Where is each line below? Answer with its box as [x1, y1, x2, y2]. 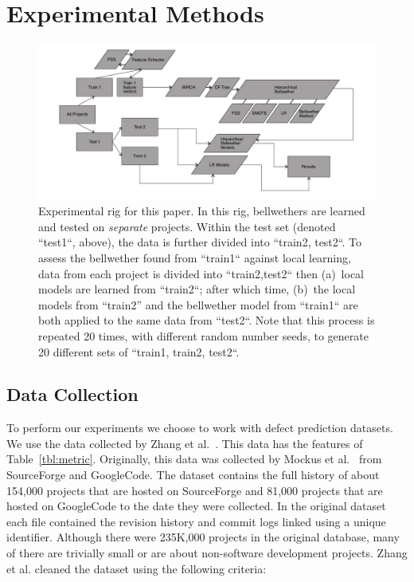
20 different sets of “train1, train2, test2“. [38, 343, 240, 360]
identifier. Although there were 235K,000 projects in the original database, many [6, 529, 400, 545]
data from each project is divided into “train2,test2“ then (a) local [38, 265, 365, 281]
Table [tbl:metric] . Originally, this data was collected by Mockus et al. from [6, 450, 382, 467]
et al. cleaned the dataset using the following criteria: [6, 560, 267, 576]
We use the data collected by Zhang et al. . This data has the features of [6, 435, 363, 451]
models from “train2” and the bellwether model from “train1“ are [38, 296, 358, 313]
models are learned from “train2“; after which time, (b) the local [38, 281, 356, 297]
